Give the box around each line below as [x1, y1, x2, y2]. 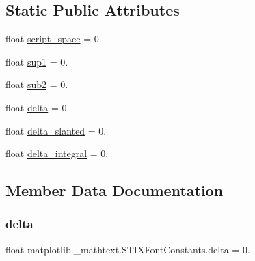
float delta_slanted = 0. [5, 123, 107, 137]
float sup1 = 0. [5, 54, 68, 68]
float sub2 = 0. [5, 77, 68, 92]
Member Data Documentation [5, 180, 224, 201]
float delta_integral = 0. [5, 146, 109, 161]
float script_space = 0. [5, 31, 102, 46]
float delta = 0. [5, 100, 70, 114]
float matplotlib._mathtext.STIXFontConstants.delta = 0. [5, 242, 250, 256]
